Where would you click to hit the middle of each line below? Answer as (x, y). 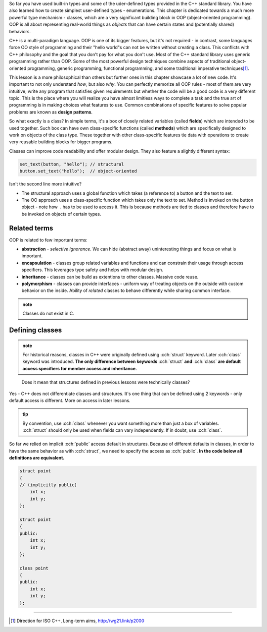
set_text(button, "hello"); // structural (72, 164)
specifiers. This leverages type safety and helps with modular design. (92, 270)
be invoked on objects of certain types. (61, 214)
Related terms (31, 228)
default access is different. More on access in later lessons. (70, 400)
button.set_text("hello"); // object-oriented (78, 171)
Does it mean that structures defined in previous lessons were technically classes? (106, 382)
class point (34, 568)
